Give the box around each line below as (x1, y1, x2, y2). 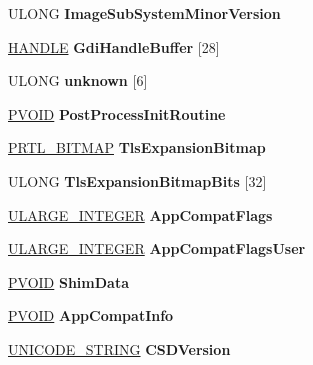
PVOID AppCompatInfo (8, 305, 174, 326)
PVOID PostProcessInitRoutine (8, 103, 226, 124)
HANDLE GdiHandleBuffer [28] (8, 36, 220, 57)
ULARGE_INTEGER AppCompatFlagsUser (8, 238, 306, 259)
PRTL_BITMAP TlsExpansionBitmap (8, 137, 266, 158)
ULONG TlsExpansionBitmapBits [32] (8, 170, 267, 191)
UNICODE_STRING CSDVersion (8, 338, 231, 359)
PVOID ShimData (8, 271, 129, 292)
